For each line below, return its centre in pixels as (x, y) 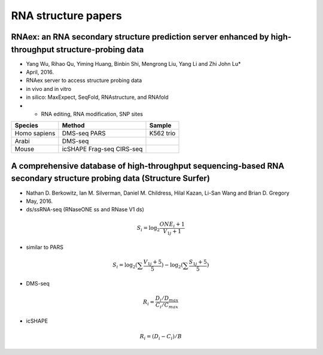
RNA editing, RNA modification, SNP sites (92, 114)
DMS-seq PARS (84, 133)
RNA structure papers (66, 16)
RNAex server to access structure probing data (84, 80)
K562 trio (162, 133)
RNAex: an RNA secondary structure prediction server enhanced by (140, 37)
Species (27, 126)
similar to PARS (45, 247)
